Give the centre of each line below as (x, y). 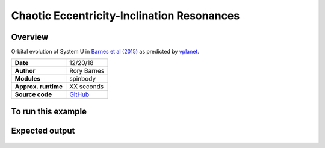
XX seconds (87, 87)
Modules (28, 79)
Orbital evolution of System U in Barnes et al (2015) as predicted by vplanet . (105, 52)
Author (25, 71)
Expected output (43, 130)
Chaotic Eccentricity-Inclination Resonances (125, 16)
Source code (33, 94)
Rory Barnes (87, 71)
